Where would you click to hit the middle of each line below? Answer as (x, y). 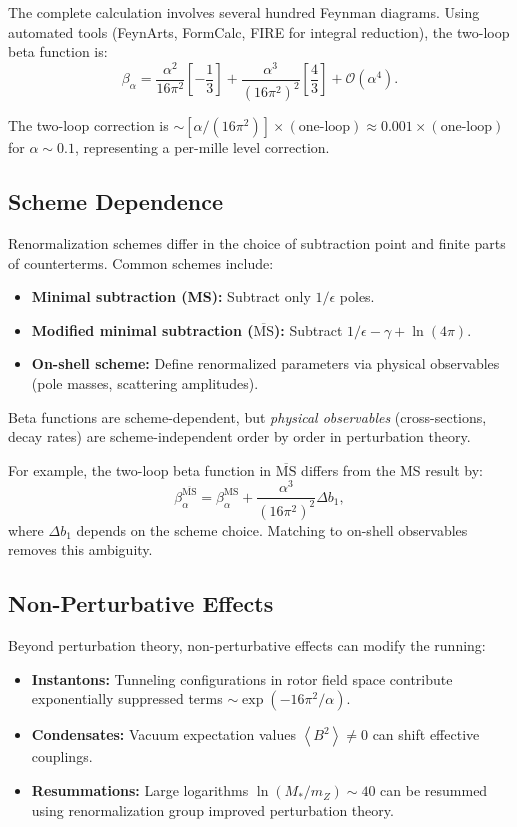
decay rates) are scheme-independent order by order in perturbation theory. (239, 436)
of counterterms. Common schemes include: (141, 262)
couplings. (62, 756)
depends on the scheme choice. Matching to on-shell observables (272, 529)
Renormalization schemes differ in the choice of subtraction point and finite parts (257, 243)
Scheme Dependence (116, 201)
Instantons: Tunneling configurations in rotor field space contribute (242, 678)
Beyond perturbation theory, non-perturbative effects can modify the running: (247, 645)
